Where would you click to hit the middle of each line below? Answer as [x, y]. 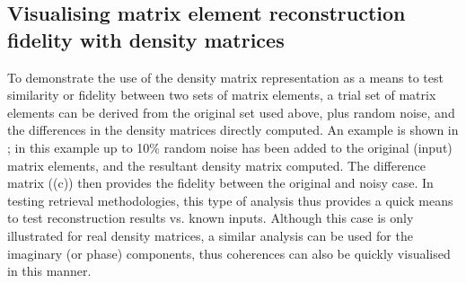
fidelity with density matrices [146, 39]
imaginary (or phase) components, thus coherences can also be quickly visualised [229, 253]
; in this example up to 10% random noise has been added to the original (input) [230, 147]
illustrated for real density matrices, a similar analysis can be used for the [210, 235]
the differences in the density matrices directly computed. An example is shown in [233, 130]
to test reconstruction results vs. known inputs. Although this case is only [211, 218]
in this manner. [49, 271]
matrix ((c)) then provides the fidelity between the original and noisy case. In [220, 183]
